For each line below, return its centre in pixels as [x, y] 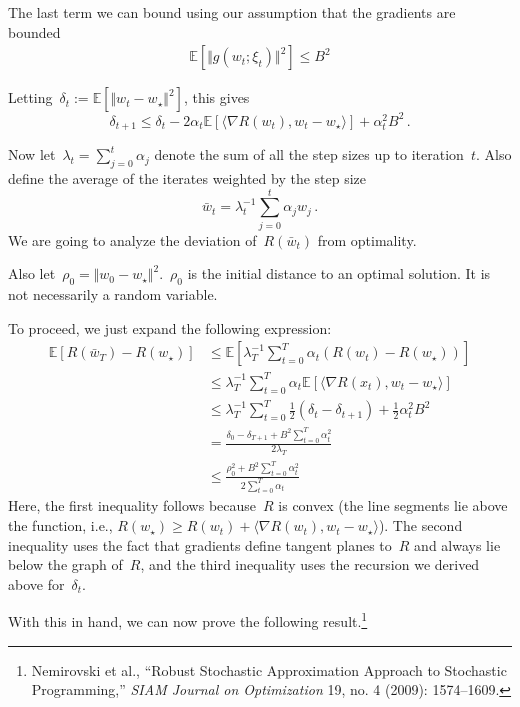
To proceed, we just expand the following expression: [170, 327]
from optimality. [367, 239]
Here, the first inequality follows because [132, 505]
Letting [30, 97]
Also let [32, 273]
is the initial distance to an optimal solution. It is [339, 273]
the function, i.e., [60, 525]
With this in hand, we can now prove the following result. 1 [188, 620]
